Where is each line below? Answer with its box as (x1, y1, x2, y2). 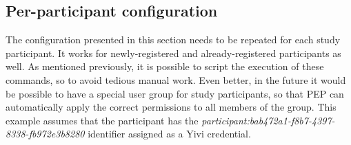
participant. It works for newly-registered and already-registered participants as (6, 45, 341, 60)
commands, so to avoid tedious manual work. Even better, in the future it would (6, 72, 346, 87)
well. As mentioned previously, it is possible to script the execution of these (6, 59, 324, 74)
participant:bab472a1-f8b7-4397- (201, 113, 335, 127)
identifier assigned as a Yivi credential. (88, 126, 251, 141)
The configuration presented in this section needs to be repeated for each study (6, 32, 341, 47)
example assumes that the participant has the (6, 113, 199, 127)
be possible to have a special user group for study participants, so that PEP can (6, 86, 344, 100)
